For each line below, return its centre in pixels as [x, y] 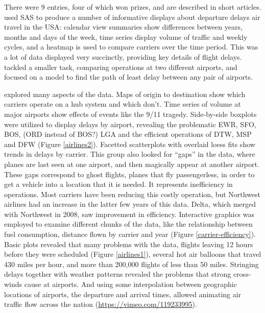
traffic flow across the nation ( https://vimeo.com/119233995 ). [101, 304]
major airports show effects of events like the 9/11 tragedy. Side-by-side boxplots [130, 114]
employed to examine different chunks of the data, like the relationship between [128, 224]
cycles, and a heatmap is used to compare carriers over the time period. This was [131, 47]
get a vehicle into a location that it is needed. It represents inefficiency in [118, 184]
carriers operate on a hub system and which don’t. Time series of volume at [123, 104]
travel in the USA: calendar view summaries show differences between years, [123, 27]
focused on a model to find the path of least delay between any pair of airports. [128, 77]
